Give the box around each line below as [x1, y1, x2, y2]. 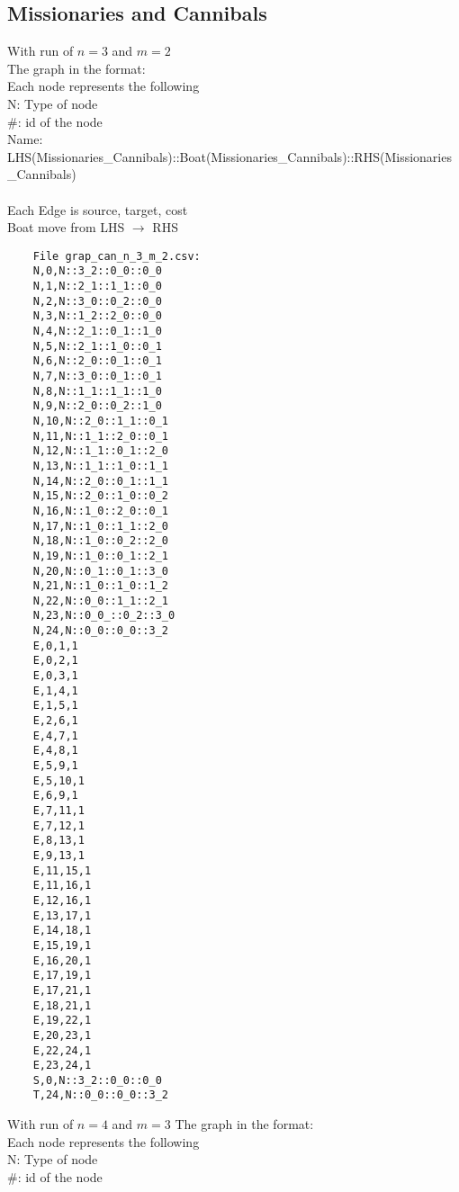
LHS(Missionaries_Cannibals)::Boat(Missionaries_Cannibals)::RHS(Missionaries [7, 147, 452, 166]
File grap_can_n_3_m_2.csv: [32, 249, 201, 263]
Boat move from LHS [7, 218, 125, 237]
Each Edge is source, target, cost [7, 200, 188, 219]
